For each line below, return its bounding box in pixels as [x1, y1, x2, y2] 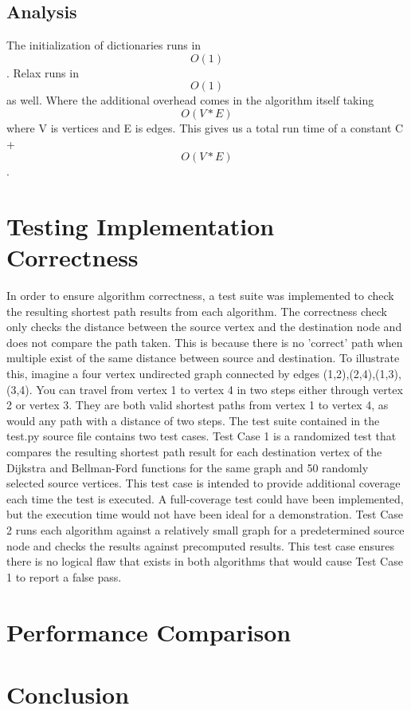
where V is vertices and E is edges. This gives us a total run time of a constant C [6, 119, 404, 136]
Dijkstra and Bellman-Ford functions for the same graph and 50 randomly [6, 459, 369, 475]
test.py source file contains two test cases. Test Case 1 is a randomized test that [6, 428, 397, 444]
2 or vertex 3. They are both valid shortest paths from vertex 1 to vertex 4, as [6, 396, 389, 413]
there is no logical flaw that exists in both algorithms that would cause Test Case [6, 553, 403, 570]
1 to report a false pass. [6, 568, 122, 585]
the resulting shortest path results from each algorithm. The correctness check [6, 302, 387, 319]
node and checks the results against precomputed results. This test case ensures [6, 537, 395, 554]
